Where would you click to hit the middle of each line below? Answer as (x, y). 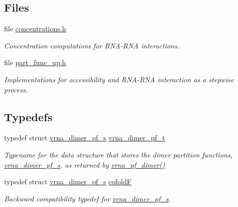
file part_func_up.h (35, 62)
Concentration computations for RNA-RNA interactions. (92, 45)
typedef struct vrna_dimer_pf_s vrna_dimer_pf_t (85, 138)
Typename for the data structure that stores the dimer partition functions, (118, 154)
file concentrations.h (35, 29)
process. (16, 89)
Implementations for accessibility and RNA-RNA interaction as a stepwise (119, 79)
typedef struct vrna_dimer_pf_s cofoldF (68, 182)
